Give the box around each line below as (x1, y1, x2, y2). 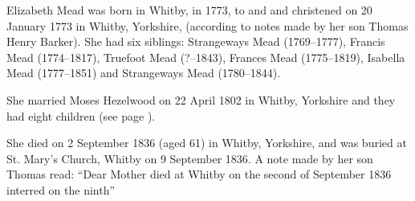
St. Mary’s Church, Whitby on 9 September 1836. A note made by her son (6, 150, 373, 166)
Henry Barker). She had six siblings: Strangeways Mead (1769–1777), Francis (6, 33, 385, 50)
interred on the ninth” (6, 181, 116, 198)
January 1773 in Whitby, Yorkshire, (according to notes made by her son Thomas (6, 17, 409, 34)
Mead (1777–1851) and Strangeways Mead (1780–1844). (6, 64, 281, 81)
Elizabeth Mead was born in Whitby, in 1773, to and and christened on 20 (6, 2, 372, 18)
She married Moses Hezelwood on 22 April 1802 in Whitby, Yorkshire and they (6, 91, 396, 108)
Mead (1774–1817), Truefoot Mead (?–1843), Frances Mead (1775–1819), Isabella (6, 48, 405, 65)
